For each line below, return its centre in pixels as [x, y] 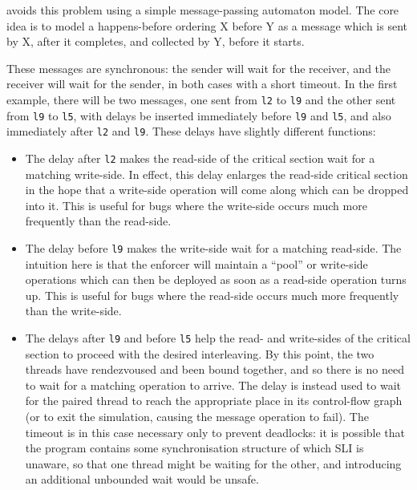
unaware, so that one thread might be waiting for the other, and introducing [213, 463]
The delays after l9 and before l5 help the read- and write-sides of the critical [218, 338]
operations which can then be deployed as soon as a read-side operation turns [216, 279]
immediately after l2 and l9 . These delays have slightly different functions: [191, 131]
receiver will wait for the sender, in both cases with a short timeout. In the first [202, 84]
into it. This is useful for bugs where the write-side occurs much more [196, 205]
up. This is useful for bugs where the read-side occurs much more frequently [212, 295]
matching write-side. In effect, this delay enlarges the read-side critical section [217, 174]
